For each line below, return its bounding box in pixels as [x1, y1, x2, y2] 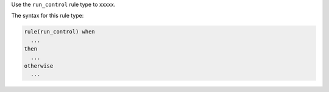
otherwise [24, 62, 54, 69]
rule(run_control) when [24, 28, 96, 35]
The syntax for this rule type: [11, 12, 84, 19]
